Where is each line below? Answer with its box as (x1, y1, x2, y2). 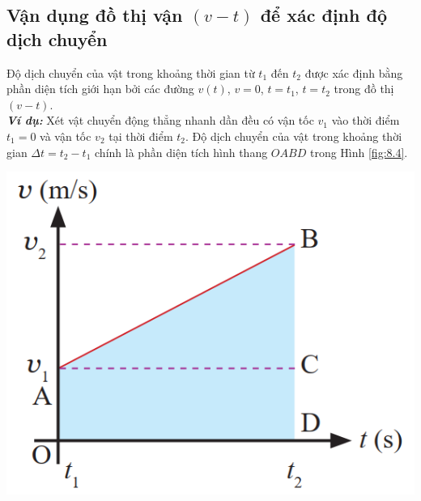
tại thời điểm (108, 127, 173, 144)
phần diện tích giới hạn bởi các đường (6, 80, 194, 97)
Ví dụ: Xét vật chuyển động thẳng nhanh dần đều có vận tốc (6, 112, 314, 129)
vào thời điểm (331, 112, 400, 129)
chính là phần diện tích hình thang (95, 143, 268, 160)
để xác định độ (260, 2, 387, 28)
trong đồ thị (334, 80, 394, 97)
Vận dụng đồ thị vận (6, 2, 183, 28)
